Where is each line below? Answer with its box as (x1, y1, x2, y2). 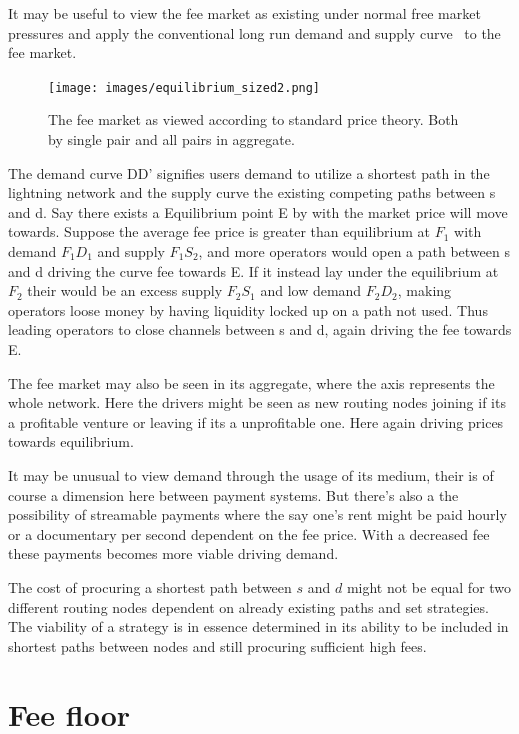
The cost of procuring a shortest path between (8, 576, 292, 597)
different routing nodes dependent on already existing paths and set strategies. (8, 596, 489, 617)
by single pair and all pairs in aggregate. (48, 129, 295, 150)
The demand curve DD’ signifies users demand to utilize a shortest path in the (8, 162, 490, 183)
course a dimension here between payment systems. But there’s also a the (8, 484, 459, 505)
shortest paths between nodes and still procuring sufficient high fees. (8, 635, 427, 656)
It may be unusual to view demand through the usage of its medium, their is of (8, 464, 494, 485)
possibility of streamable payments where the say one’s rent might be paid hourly (8, 504, 507, 525)
